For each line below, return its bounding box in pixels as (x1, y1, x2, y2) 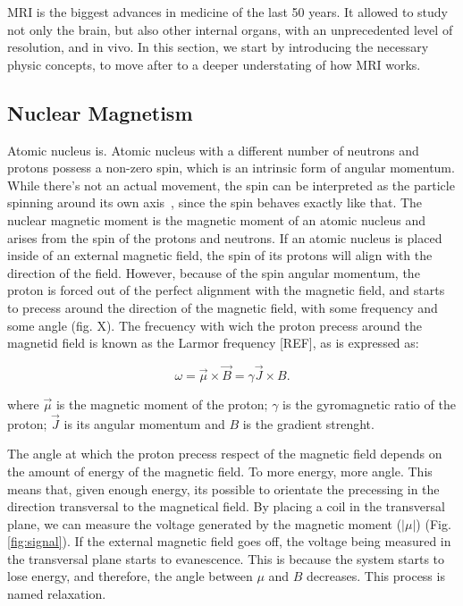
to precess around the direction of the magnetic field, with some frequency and (7, 298, 438, 316)
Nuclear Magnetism (7, 98, 193, 126)
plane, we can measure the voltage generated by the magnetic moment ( (7, 514, 402, 533)
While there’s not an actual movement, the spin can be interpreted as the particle (7, 175, 455, 194)
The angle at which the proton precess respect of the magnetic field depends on (7, 444, 442, 463)
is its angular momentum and (63, 414, 225, 433)
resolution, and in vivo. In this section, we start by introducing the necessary (7, 38, 429, 56)
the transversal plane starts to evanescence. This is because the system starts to (7, 549, 445, 568)
